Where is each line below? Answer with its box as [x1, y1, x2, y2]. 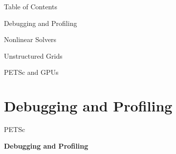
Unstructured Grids [4, 50, 63, 61]
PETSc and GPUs [4, 67, 59, 77]
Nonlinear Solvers [4, 34, 57, 44]
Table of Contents [4, 1, 57, 11]
